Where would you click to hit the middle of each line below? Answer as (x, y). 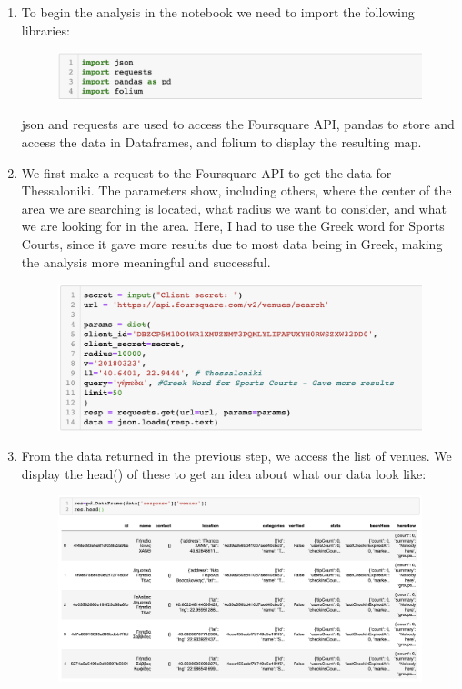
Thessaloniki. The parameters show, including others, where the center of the (236, 190)
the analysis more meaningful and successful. (146, 261)
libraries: (45, 30)
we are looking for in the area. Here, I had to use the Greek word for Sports (233, 226)
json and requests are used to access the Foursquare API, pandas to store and (238, 124)
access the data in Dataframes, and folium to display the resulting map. (221, 141)
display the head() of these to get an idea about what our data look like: (224, 473)
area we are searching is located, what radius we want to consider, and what (234, 208)
